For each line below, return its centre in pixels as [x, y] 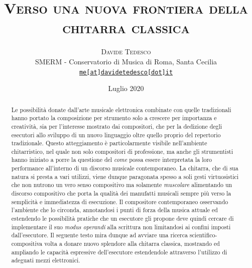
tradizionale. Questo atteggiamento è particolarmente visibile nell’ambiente [109, 143]
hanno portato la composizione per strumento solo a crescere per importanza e [114, 118]
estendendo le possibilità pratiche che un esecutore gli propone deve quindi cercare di [122, 218]
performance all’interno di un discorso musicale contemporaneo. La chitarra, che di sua [125, 168]
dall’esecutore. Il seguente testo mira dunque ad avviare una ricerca [99, 235]
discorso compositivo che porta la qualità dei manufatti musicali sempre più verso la [121, 193]
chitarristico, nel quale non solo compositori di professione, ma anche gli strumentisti [122, 151]
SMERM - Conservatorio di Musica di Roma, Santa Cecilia [126, 61]
